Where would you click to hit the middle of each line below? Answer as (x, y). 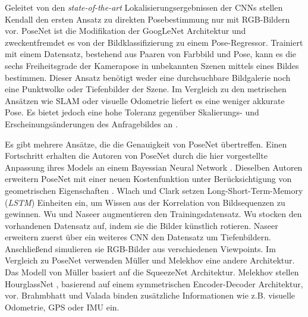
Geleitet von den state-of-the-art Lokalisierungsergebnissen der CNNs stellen (144, 7)
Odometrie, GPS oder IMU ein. (62, 307)
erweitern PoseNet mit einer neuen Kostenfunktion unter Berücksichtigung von (148, 179)
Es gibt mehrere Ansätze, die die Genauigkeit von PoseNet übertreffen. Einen (146, 144)
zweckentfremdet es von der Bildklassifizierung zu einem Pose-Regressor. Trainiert (154, 42)
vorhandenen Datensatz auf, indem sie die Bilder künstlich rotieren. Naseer (142, 225)
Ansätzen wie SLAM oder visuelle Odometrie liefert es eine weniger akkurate (145, 100)
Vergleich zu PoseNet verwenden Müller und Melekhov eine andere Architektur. (150, 260)
